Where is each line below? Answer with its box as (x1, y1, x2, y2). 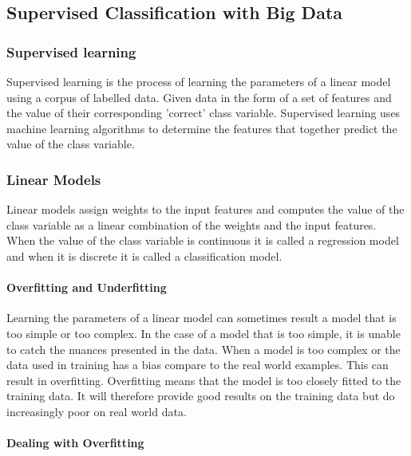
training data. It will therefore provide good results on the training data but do (6, 387, 395, 404)
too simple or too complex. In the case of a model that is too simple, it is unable (6, 324, 401, 341)
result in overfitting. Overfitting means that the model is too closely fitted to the (6, 371, 401, 388)
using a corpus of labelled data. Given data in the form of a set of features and (6, 88, 392, 105)
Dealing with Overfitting (6, 434, 144, 451)
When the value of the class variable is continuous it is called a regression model (6, 232, 399, 249)
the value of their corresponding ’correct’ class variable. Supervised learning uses (6, 104, 401, 121)
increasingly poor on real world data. (6, 403, 187, 419)
